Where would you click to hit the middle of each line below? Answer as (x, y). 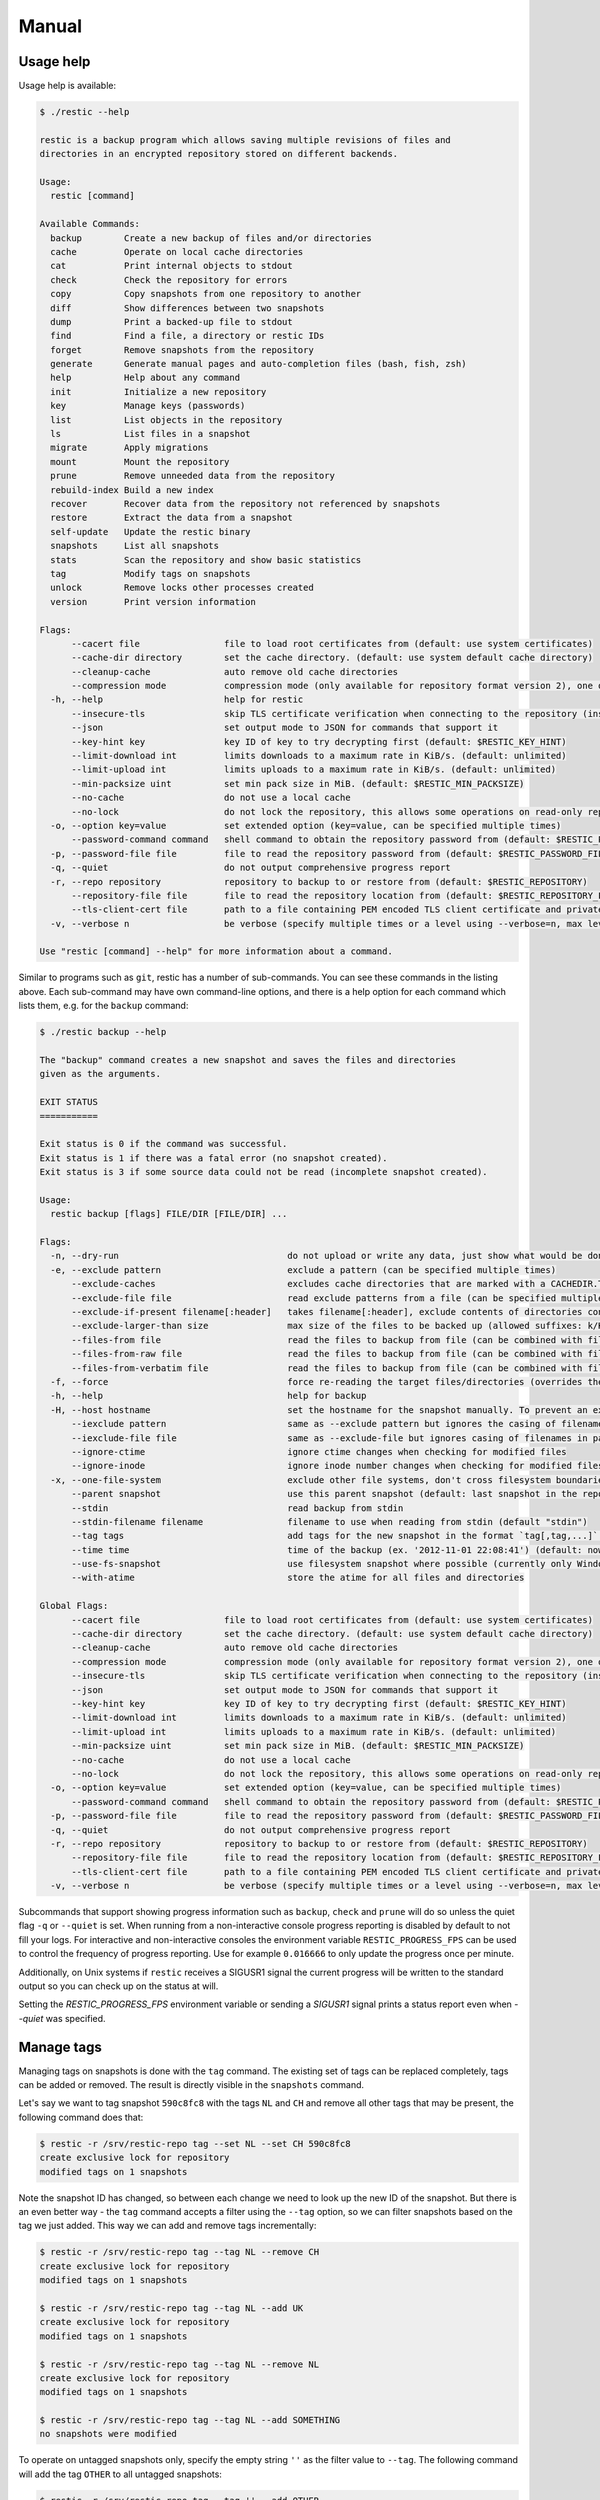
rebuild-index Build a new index (132, 489)
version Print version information (153, 601)
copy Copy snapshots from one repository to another (206, 294)
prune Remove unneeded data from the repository (192, 476)
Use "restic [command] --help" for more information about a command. (216, 951)
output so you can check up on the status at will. (118, 1986)
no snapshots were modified (108, 2434)
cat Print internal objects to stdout (172, 266)
